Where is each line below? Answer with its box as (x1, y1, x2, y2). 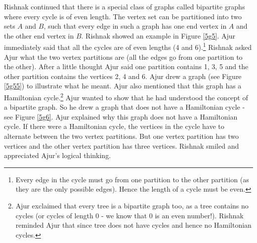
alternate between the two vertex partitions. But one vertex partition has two (4, 131, 239, 141)
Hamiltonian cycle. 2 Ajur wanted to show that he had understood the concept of (4, 91, 248, 102)
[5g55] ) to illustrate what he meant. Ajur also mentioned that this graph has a (4, 81, 242, 91)
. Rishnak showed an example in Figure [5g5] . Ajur (81, 30, 235, 40)
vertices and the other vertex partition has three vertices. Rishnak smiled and (4, 140, 239, 151)
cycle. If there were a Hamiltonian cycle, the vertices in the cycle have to (4, 121, 224, 131)
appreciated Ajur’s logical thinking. (4, 150, 111, 161)
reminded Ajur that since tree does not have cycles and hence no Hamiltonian (15, 220, 252, 230)
